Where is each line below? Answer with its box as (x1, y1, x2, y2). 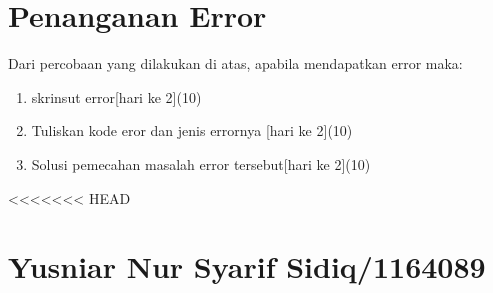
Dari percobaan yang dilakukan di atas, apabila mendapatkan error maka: (8, 53, 463, 74)
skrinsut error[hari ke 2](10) (31, 86, 202, 107)
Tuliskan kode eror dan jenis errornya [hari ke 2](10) (31, 120, 353, 141)
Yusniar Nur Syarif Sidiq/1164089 (8, 246, 486, 287)
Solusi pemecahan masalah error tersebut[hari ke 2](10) (31, 153, 371, 174)
